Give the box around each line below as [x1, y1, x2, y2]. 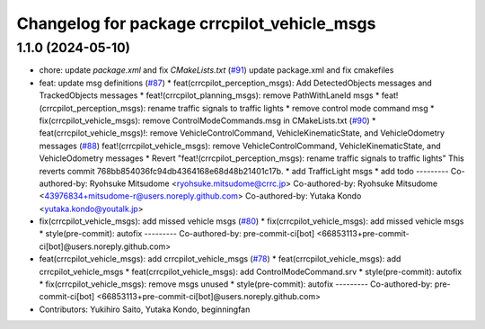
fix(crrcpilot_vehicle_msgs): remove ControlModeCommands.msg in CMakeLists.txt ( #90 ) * [39, 115, 376, 126]
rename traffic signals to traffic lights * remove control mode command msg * [147, 102, 435, 113]
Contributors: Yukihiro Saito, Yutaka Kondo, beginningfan [39, 304, 251, 315]
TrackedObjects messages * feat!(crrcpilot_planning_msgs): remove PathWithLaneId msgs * [39, 90, 380, 101]
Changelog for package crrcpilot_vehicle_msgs [16, 13, 376, 33]
